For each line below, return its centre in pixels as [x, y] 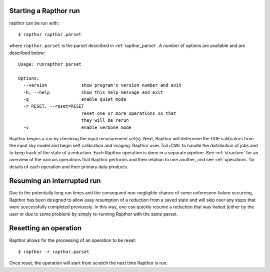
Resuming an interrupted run [55, 181]
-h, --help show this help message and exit [93, 92]
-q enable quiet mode [75, 99]
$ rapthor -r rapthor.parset [54, 251]
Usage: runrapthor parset [50, 64]
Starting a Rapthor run [44, 11]
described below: [27, 53]
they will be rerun [105, 120]
